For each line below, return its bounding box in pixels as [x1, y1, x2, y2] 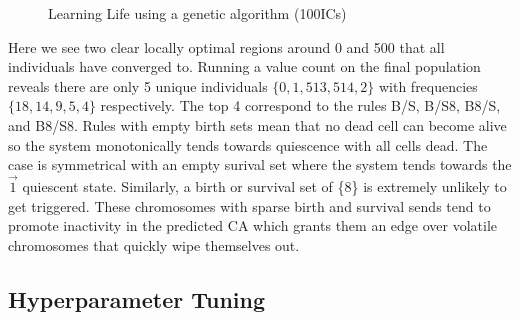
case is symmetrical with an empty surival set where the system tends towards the [8, 154, 512, 175]
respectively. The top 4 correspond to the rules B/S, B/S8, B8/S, [100, 95, 501, 116]
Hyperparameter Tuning [8, 283, 266, 314]
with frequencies [378, 75, 478, 96]
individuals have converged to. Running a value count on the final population [8, 56, 481, 77]
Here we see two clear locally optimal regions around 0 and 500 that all [8, 36, 445, 57]
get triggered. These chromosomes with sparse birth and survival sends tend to [8, 195, 491, 216]
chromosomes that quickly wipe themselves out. [8, 234, 300, 255]
